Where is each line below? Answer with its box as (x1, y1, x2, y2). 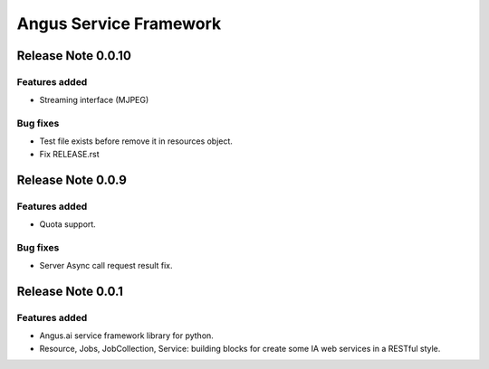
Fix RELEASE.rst (39, 148, 100, 159)
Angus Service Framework (16, 14, 222, 33)
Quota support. (39, 219, 97, 230)
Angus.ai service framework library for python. (39, 330, 215, 341)
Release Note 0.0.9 (16, 172, 127, 187)
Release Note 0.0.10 (16, 48, 131, 63)
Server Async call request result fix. (39, 260, 173, 271)
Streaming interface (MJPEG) (39, 95, 149, 106)
